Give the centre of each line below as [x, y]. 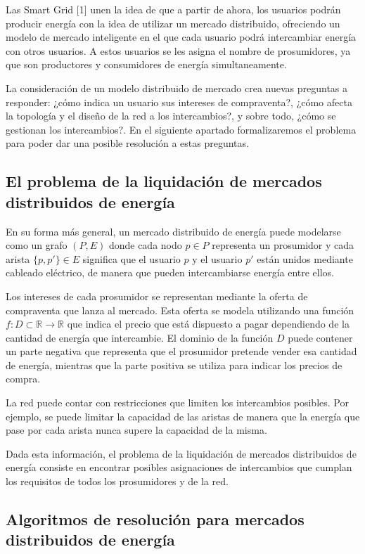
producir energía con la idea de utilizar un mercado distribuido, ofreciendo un [173, 23]
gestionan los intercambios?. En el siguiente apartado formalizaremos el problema [181, 129]
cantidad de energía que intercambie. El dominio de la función [140, 337]
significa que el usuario [132, 258]
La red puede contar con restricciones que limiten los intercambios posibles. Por [177, 402]
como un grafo [37, 245]
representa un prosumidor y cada [283, 245]
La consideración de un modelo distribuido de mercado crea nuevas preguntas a [177, 88]
